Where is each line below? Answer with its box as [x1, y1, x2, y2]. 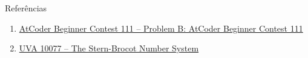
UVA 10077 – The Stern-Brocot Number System [19, 42, 199, 54]
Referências [5, 2, 47, 14]
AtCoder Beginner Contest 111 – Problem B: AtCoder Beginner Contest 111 [19, 22, 303, 34]
